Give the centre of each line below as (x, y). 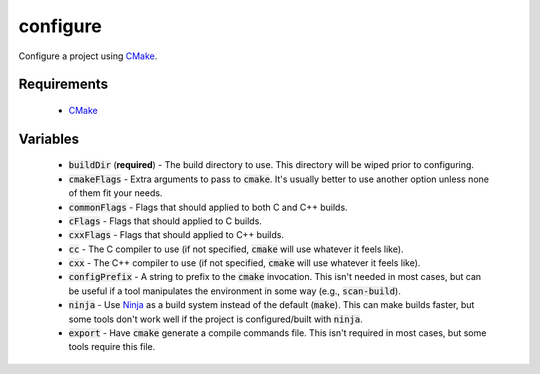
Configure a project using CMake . (88, 56)
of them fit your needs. (115, 193)
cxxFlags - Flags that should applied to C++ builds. (176, 235)
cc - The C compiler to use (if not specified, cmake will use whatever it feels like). (236, 249)
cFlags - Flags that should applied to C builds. (165, 221)
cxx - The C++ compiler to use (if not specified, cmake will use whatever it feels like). (244, 263)
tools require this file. (112, 347)
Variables (49, 138)
